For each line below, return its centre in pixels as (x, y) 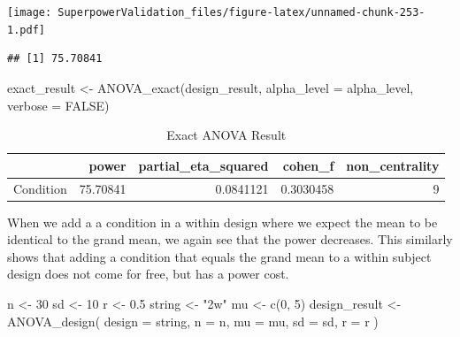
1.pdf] (26, 30)
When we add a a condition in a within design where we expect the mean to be (222, 222)
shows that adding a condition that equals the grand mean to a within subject (219, 256)
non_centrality (393, 165)
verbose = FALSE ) (58, 105)
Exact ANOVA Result (226, 135)
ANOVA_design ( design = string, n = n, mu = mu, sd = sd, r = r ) (193, 321)
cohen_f (308, 165)
